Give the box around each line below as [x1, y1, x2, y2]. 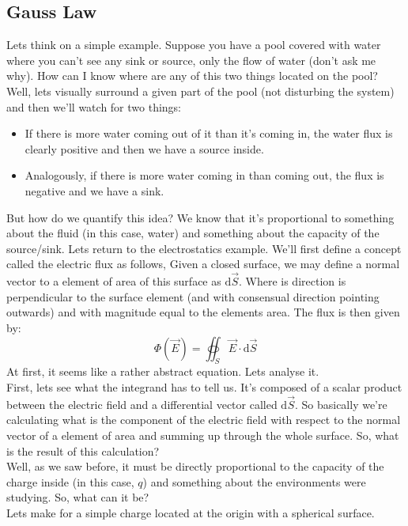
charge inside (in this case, [6, 473, 134, 490]
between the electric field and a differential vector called [6, 395, 278, 412]
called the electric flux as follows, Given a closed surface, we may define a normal [6, 255, 400, 272]
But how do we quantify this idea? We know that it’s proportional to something [6, 209, 395, 225]
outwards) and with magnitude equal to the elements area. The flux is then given [6, 304, 400, 320]
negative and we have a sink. [25, 182, 164, 199]
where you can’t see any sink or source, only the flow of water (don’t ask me [6, 51, 376, 68]
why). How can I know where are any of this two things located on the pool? [6, 67, 378, 84]
